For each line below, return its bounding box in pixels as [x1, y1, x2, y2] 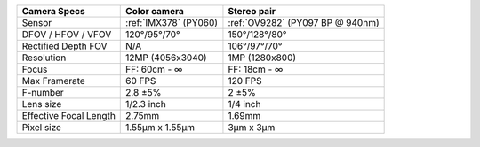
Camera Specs [21, 5, 85, 17]
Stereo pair [228, 5, 276, 17]
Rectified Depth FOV [21, 40, 108, 52]
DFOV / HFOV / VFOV [21, 28, 112, 40]
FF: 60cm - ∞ [125, 63, 183, 75]
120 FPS [228, 75, 262, 87]
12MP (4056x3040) [125, 51, 208, 64]
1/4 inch [228, 98, 261, 110]
